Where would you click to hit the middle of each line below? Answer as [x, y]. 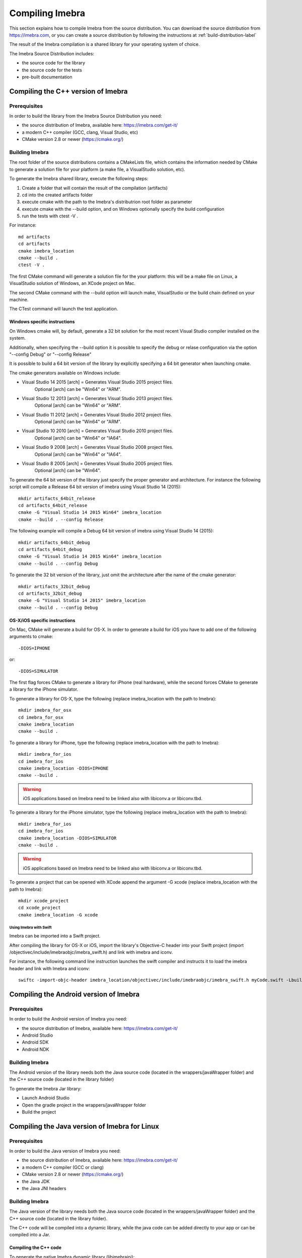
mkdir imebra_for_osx [45, 710]
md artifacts [34, 237]
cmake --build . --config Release [61, 519]
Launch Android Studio [46, 1098]
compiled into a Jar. [30, 1235]
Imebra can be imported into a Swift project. [55, 936]
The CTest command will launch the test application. [64, 309]
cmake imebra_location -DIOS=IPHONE [63, 768]
